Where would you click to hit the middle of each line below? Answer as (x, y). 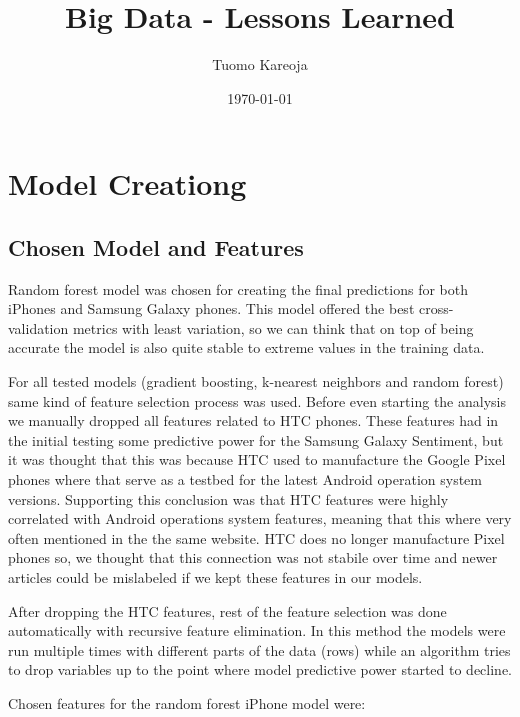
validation (38, 327)
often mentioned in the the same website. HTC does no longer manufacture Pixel (256, 537)
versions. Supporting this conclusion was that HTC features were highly (228, 498)
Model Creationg (127, 183)
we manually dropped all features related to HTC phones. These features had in (253, 420)
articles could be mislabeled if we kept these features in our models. (215, 577)
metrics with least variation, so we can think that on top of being (273, 327)
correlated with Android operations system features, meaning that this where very (260, 518)
